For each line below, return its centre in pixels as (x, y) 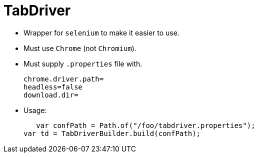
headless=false (53, 87)
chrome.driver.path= (64, 79)
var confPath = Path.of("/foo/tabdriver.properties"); (146, 125)
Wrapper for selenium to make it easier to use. (101, 32)
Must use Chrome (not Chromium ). (80, 48)
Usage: (35, 110)
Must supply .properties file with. (83, 63)
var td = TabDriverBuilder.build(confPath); (112, 133)
